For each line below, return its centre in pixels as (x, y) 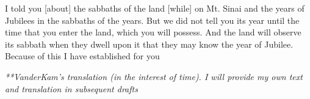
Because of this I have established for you (82, 56)
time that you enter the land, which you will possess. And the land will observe (153, 32)
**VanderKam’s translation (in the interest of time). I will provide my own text (154, 76)
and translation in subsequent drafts (71, 88)
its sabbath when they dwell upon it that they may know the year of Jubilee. (149, 44)
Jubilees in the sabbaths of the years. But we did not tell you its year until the (152, 20)
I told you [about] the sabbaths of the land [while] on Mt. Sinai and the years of (155, 8)
